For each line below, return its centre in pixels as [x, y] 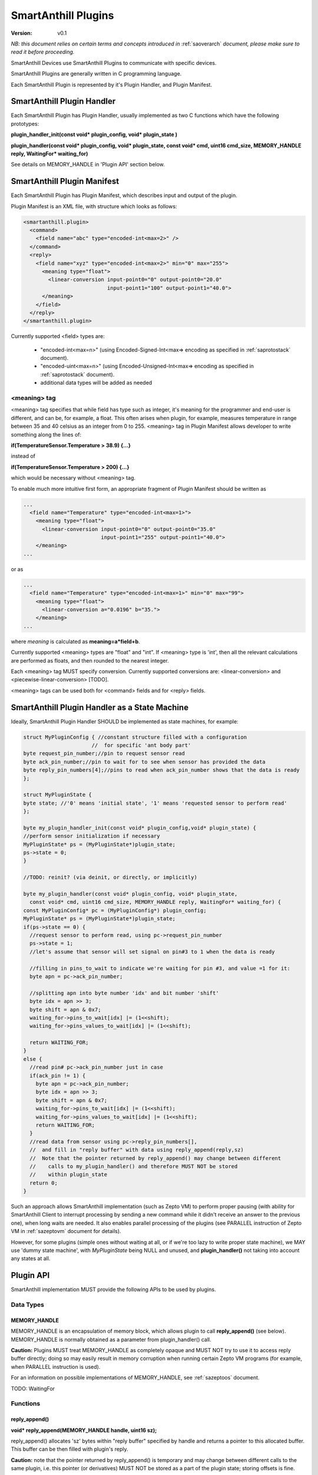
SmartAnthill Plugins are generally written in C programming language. [96, 74]
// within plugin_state [69, 1175]
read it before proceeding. [43, 52]
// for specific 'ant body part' [141, 745]
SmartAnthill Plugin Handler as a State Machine [100, 707]
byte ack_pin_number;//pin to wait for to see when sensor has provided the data [145, 762]
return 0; [44, 1183]
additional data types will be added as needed [96, 383]
